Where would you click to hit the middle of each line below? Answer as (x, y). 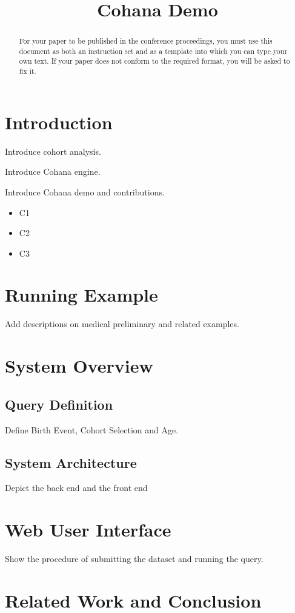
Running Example (81, 295)
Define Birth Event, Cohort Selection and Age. (92, 429)
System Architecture (71, 462)
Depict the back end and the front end (76, 488)
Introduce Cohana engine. (53, 171)
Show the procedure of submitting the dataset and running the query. (134, 559)
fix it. (28, 71)
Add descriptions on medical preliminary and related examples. (122, 324)
